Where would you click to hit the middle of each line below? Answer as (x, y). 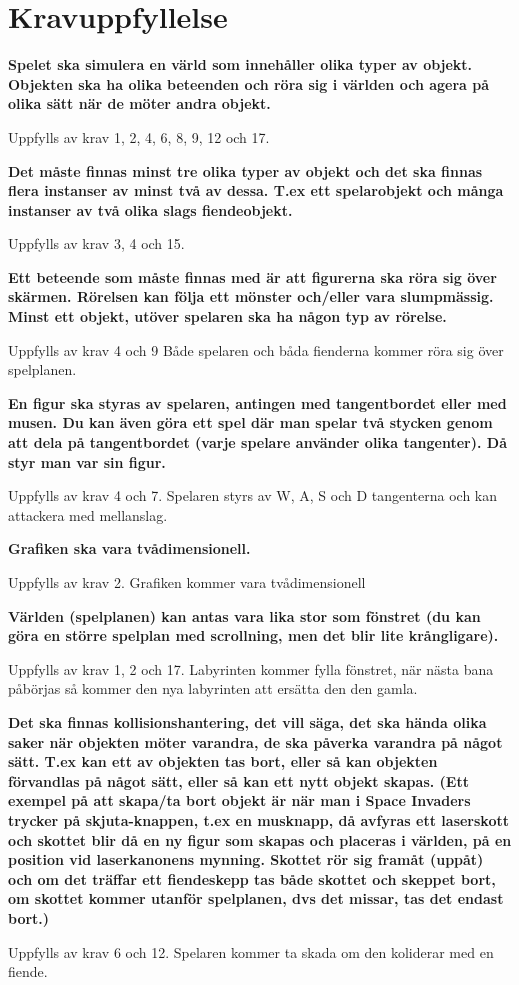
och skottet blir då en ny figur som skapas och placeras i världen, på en (260, 839)
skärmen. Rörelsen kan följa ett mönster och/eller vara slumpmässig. (251, 296)
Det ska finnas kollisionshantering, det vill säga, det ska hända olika (247, 721)
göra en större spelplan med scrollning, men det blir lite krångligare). (253, 635)
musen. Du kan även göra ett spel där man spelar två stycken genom (250, 422)
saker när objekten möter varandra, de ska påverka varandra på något (255, 741)
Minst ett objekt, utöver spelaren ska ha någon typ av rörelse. (227, 316)
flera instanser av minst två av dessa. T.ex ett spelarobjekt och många (256, 190)
